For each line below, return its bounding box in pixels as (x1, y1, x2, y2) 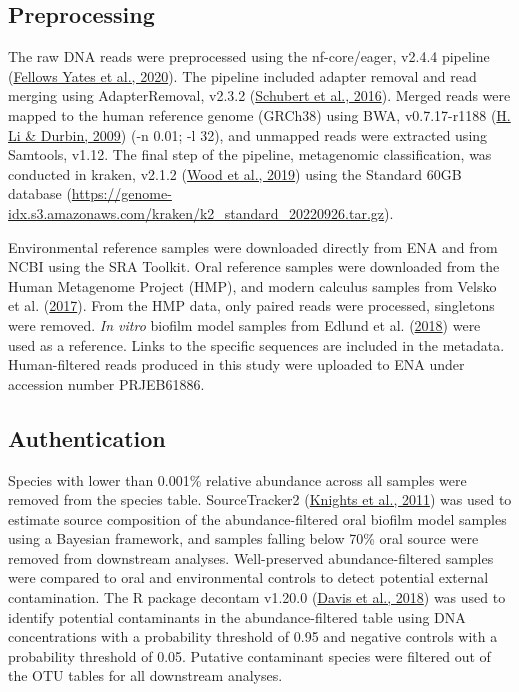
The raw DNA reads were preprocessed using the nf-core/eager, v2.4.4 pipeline (8, 46, 490, 67)
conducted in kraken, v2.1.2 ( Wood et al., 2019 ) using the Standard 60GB (8, 163, 462, 184)
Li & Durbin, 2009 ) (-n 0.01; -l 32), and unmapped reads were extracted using (8, 124, 488, 145)
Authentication (8, 422, 166, 453)
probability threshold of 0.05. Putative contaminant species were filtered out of (8, 645, 491, 666)
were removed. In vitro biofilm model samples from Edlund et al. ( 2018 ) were (8, 314, 481, 335)
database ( (8, 183, 72, 204)
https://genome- (71, 183, 172, 204)
